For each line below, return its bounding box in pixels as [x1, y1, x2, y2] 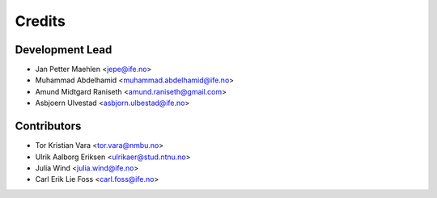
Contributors [15, 120, 82, 133]
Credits [15, 12, 66, 30]
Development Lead [15, 43, 112, 57]
